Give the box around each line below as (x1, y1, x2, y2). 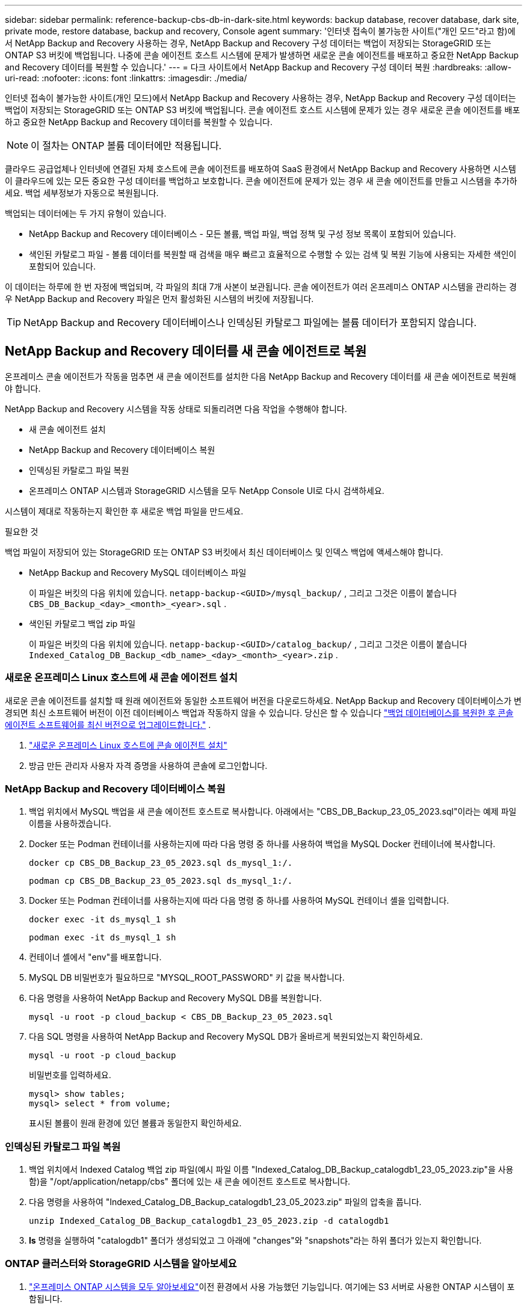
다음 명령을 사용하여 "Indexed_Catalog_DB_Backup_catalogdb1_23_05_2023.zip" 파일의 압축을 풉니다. (29, 1197, 422, 1208)
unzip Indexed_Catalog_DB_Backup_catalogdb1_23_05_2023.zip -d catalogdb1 (29, 1216, 389, 1226)
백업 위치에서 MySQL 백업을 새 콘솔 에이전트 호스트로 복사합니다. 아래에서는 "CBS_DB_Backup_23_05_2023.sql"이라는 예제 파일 (29, 806, 517, 817)
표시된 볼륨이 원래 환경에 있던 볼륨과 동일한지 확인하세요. (29, 1118, 242, 1129)
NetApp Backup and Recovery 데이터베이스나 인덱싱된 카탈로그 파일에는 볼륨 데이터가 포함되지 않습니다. (23, 316, 477, 329)
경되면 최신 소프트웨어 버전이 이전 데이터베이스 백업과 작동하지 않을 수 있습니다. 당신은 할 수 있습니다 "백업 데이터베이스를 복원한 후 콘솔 (5, 707, 514, 718)
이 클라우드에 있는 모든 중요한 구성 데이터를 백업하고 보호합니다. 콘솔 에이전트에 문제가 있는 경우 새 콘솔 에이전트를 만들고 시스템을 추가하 (5, 176, 517, 186)
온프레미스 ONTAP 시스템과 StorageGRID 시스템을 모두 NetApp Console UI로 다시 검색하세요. (29, 485, 384, 496)
